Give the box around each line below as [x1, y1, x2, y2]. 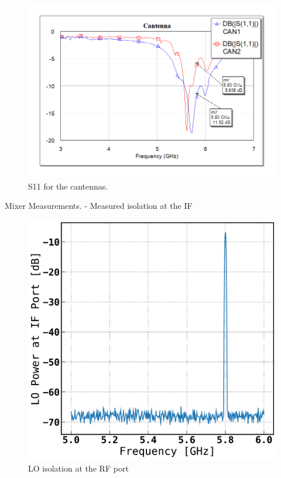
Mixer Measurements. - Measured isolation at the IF [5, 200, 193, 212]
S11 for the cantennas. [28, 180, 108, 192]
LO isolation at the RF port [28, 462, 129, 474]
